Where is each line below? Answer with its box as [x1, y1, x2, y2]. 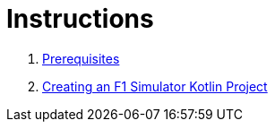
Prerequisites [42, 50, 120, 66]
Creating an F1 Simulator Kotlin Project [42, 78, 268, 94]
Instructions [6, 4, 154, 34]
